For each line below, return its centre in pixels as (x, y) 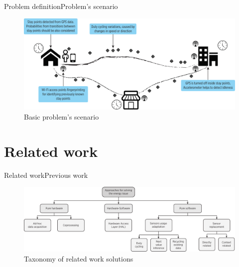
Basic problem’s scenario (61, 117)
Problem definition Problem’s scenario (61, 6)
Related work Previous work (46, 175)
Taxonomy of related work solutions (79, 258)
